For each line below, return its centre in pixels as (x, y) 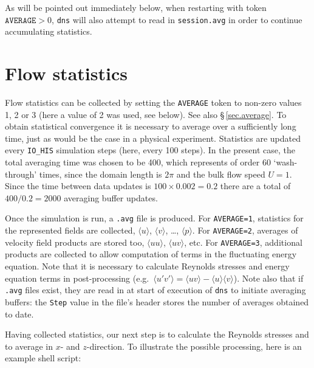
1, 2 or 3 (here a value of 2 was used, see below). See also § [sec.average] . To (146, 114)
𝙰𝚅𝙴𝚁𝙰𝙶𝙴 (21, 20)
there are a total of (255, 186)
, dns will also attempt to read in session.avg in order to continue (177, 19)
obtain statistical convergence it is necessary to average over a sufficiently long (151, 126)
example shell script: (43, 358)
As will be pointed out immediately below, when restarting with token (136, 7)
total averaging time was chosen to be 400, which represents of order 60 (138, 162)
